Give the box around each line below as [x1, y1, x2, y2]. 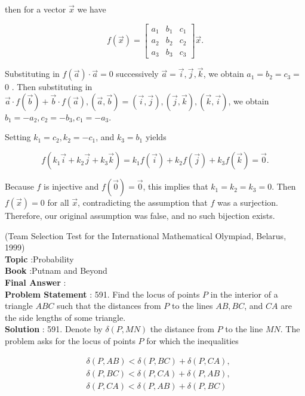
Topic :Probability [5, 252, 74, 265]
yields [145, 131, 167, 143]
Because [5, 180, 34, 193]
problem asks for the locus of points [5, 335, 135, 346]
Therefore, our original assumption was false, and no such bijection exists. [5, 209, 275, 222]
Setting [5, 131, 31, 143]
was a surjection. [217, 196, 278, 209]
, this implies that [143, 180, 208, 193]
